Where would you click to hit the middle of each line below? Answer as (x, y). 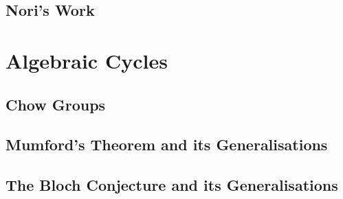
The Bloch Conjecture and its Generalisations (172, 185)
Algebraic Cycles (87, 60)
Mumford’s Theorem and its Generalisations (167, 144)
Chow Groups (56, 104)
